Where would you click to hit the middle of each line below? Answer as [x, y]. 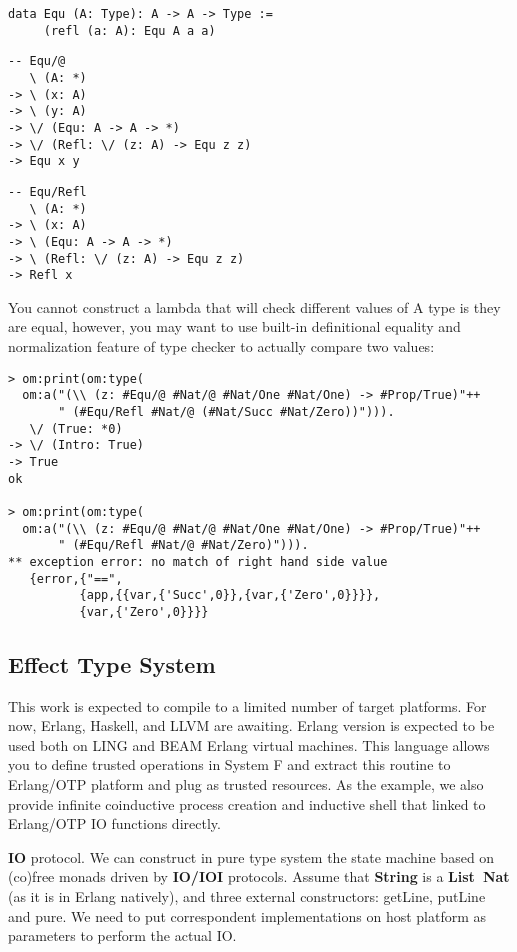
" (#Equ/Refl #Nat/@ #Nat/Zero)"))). [183, 545]
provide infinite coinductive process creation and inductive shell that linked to [247, 803]
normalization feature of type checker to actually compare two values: [221, 346]
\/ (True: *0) [76, 428]
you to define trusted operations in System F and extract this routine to [229, 764]
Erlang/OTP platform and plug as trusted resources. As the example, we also [246, 784]
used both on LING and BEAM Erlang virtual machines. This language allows [249, 744]
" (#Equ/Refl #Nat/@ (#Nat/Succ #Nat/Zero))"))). [226, 411]
